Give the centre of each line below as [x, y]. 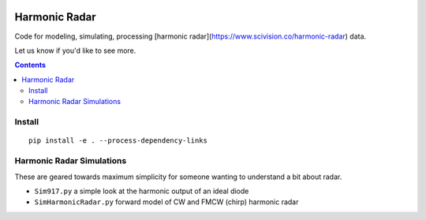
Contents [30, 65]
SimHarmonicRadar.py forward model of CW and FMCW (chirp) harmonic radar [166, 202]
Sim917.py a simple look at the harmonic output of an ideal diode [142, 191]
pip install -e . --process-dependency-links [118, 141]
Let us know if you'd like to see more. [75, 50]
